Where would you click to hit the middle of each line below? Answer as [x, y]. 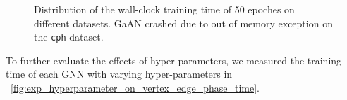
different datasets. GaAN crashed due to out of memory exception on [183, 23]
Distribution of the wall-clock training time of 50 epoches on [164, 9]
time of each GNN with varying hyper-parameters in [119, 74]
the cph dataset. [69, 37]
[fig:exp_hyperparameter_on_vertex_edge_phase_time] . [135, 88]
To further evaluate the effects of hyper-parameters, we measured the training [174, 60]
